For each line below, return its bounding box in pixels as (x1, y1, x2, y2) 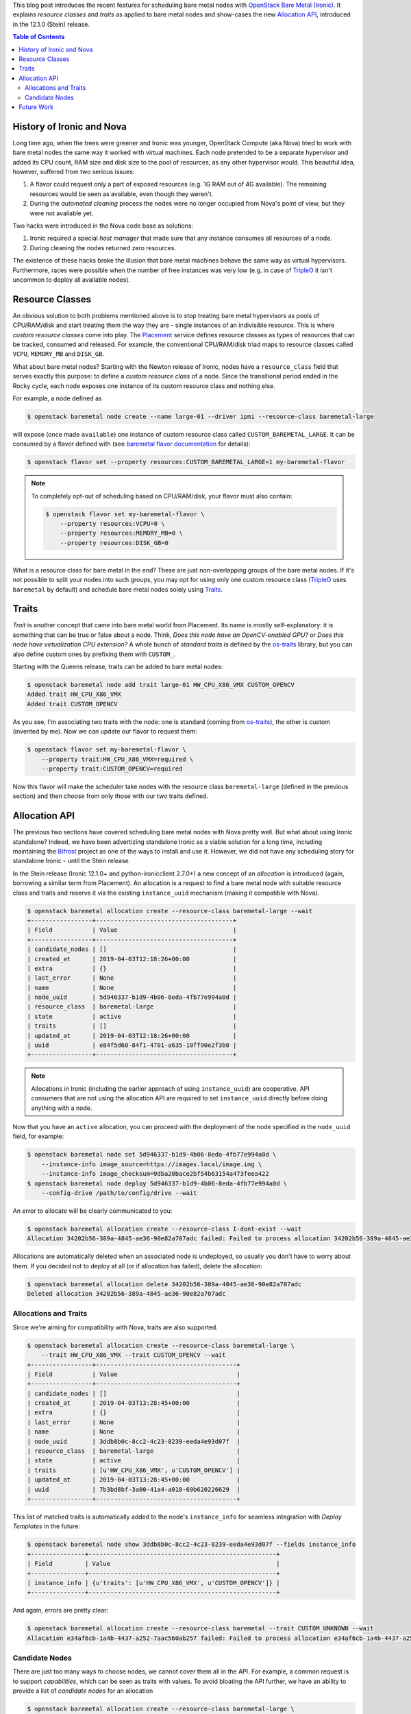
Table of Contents (12, 33, 65, 41)
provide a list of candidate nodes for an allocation (12, 1687, 153, 1695)
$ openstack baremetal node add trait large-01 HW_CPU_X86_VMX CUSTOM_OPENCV (27, 681, 295, 689)
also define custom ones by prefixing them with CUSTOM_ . (12, 650, 176, 658)
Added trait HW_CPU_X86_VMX (27, 690, 121, 699)
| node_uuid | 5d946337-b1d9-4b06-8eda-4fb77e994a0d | (27, 993, 237, 1001)
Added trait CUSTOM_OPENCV (27, 700, 118, 708)
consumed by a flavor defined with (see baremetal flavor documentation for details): (12, 439, 251, 448)
